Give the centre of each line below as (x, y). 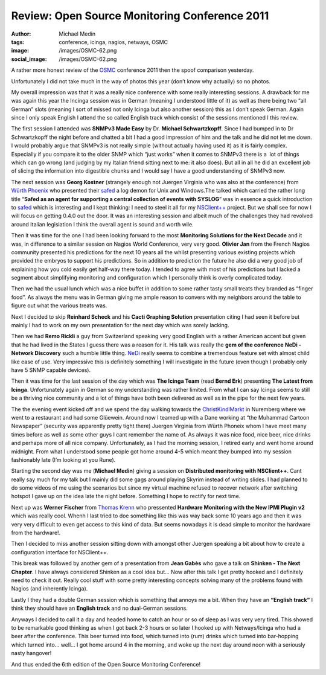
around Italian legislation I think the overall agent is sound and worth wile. (102, 224)
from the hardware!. (36, 533)
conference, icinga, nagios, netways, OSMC (113, 42)
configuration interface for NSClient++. (60, 552)
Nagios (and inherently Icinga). (50, 589)
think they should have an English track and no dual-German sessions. (100, 608)
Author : (21, 34)
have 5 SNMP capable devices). (51, 370)
